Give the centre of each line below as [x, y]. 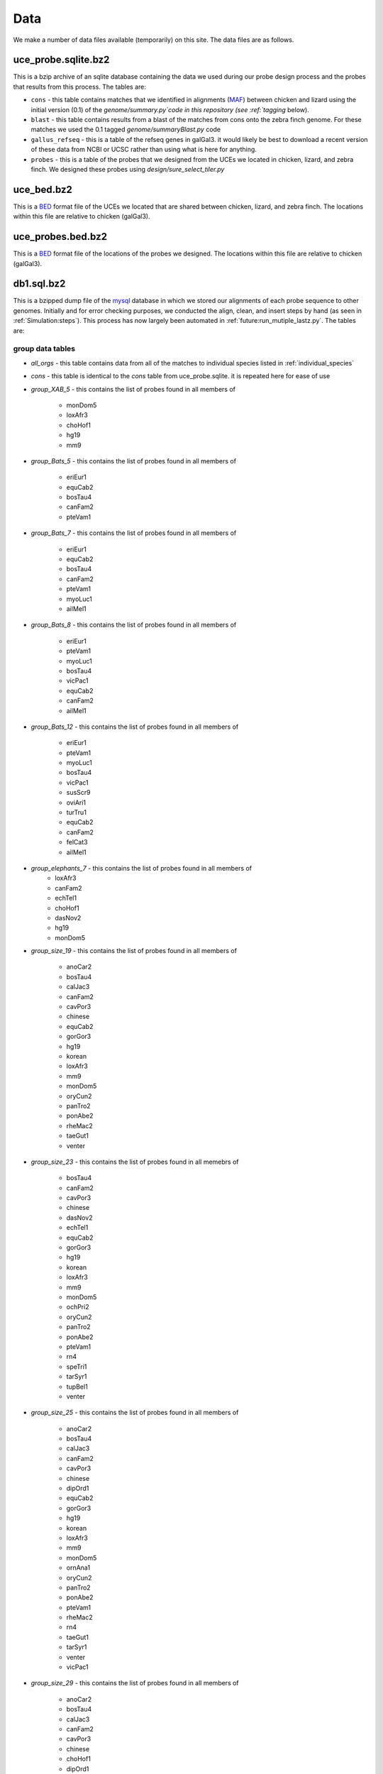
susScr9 [78, 793]
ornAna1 [78, 1568]
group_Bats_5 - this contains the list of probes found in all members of [134, 461]
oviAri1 [76, 803]
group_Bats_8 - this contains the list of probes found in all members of [134, 625]
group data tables [44, 349]
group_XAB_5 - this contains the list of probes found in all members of [133, 389]
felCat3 [77, 842]
